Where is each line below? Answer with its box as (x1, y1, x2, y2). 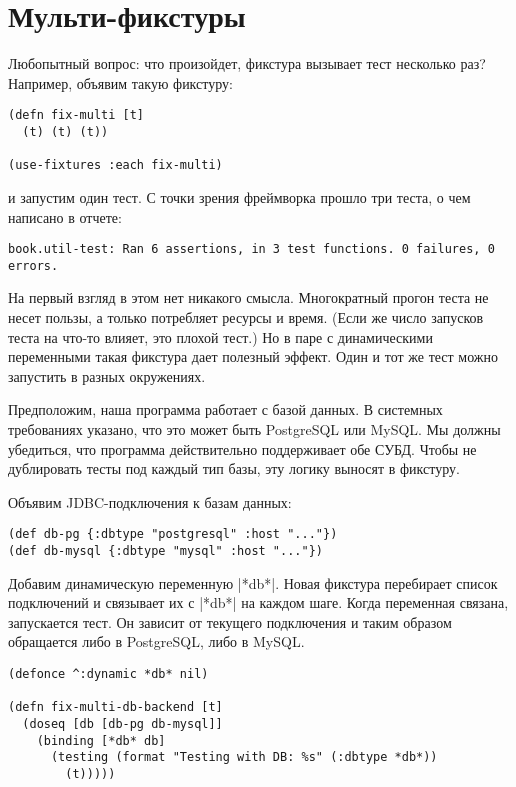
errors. (8, 258, 59, 273)
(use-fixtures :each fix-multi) (8, 158, 223, 173)
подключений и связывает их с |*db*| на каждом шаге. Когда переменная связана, (8, 592, 509, 613)
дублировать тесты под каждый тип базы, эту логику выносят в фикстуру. (8, 458, 460, 479)
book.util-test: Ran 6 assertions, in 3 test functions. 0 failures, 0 (8, 242, 495, 257)
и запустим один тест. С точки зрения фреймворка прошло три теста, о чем (8, 186, 471, 207)
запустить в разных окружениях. (8, 365, 206, 386)
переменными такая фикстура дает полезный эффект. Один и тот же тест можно (8, 346, 499, 367)
